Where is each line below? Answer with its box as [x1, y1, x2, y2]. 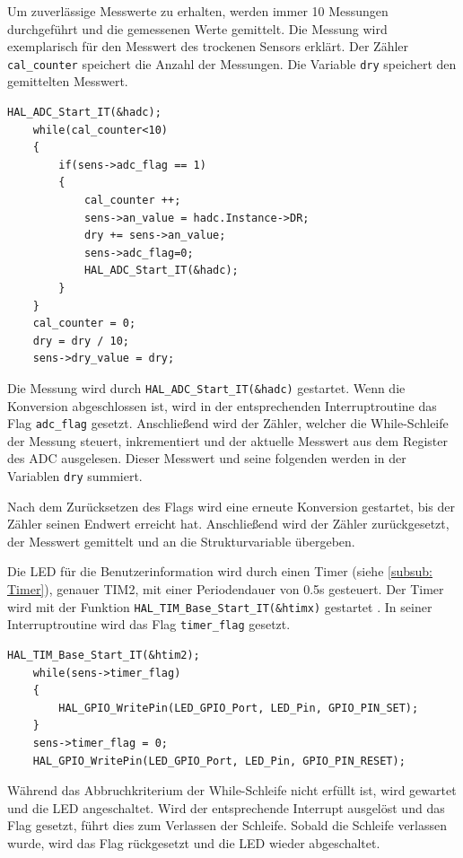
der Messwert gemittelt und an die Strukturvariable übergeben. [7, 531, 355, 550]
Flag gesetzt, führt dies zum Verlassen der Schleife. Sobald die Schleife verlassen [7, 816, 448, 835]
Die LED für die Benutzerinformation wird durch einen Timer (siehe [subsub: [7, 562, 432, 581]
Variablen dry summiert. [7, 467, 143, 486]
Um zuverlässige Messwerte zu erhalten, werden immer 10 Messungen [7, 2, 389, 20]
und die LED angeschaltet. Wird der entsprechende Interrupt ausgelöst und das [7, 798, 445, 817]
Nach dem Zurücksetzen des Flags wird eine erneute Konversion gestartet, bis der [7, 496, 455, 515]
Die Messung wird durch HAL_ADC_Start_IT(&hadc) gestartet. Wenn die [7, 378, 406, 397]
